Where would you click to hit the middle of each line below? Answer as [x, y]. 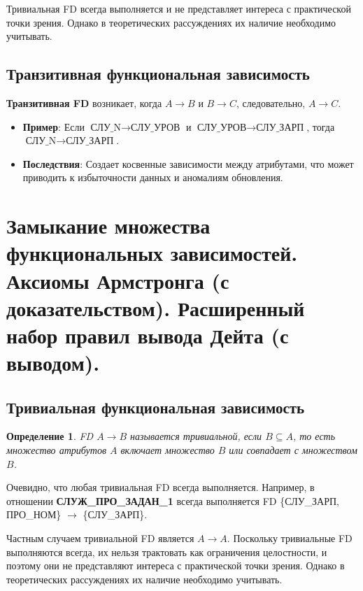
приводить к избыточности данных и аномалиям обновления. [153, 177]
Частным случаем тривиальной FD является [100, 538]
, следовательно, [271, 102]
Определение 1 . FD [50, 436]
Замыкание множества [108, 226]
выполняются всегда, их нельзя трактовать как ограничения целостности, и [167, 551]
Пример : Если [54, 126]
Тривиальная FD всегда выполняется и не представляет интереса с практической [179, 8]
